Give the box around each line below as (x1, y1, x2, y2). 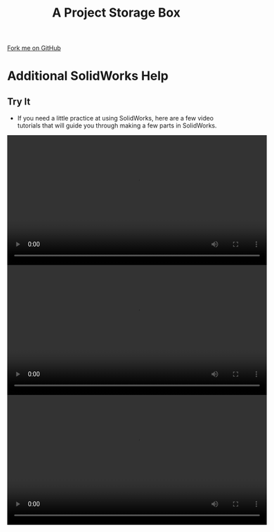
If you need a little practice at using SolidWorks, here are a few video (17, 114, 214, 123)
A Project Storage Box (51, 5, 181, 21)
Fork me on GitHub (7, 44, 61, 53)
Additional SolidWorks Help (7, 68, 169, 84)
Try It (7, 96, 31, 107)
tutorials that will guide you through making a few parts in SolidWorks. (17, 121, 217, 130)
